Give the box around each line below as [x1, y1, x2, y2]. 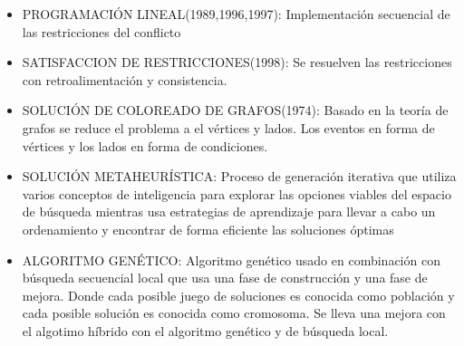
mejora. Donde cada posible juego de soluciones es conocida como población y [22, 285, 455, 304]
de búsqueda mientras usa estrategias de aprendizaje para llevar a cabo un [22, 202, 436, 221]
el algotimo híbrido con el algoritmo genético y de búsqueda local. [22, 321, 389, 340]
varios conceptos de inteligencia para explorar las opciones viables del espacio [22, 184, 451, 203]
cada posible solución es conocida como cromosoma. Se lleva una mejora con [22, 303, 446, 322]
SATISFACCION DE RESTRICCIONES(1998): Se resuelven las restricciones [22, 53, 452, 72]
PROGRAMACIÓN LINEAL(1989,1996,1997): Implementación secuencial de [22, 5, 450, 23]
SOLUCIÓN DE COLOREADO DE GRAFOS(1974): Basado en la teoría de [22, 101, 449, 120]
